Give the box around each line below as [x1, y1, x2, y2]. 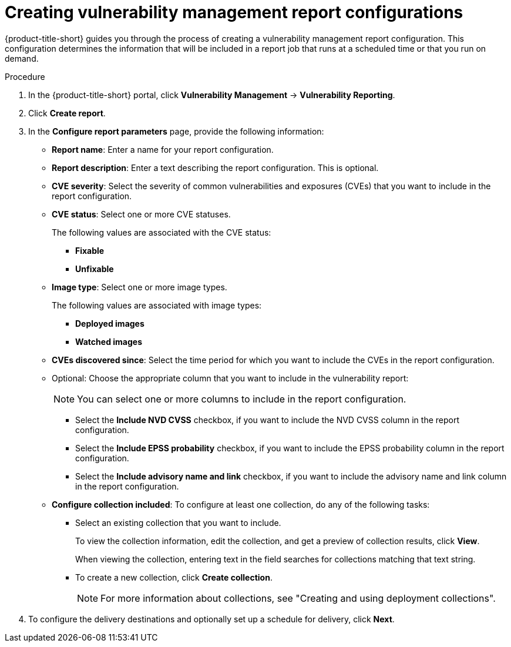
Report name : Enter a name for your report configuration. [52, 144, 274, 155]
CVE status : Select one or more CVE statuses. [52, 209, 231, 219]
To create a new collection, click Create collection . [75, 572, 273, 582]
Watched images [75, 336, 142, 347]
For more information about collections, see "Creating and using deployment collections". [100, 592, 496, 604]
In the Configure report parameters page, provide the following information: [28, 126, 324, 136]
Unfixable [75, 263, 114, 274]
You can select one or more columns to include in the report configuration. [77, 393, 406, 405]
